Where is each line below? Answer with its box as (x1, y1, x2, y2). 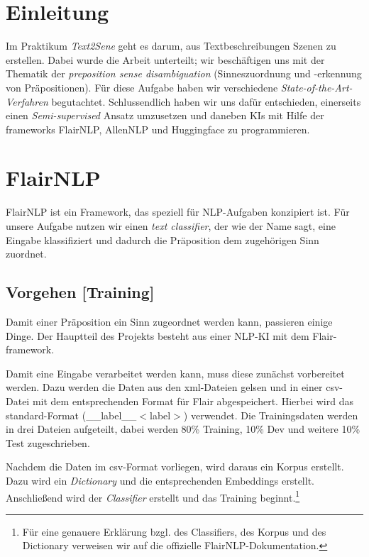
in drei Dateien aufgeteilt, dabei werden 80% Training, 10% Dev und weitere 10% (6, 421, 360, 436)
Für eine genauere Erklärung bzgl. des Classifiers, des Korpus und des (22, 524, 326, 539)
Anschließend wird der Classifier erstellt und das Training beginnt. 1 (6, 487, 300, 504)
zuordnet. (6, 246, 47, 261)
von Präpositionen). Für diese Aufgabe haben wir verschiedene (6, 79, 278, 94)
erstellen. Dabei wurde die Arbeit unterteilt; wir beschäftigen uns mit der (6, 52, 325, 67)
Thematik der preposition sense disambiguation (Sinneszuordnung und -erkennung (6, 66, 362, 81)
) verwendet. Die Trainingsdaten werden (183, 407, 358, 422)
